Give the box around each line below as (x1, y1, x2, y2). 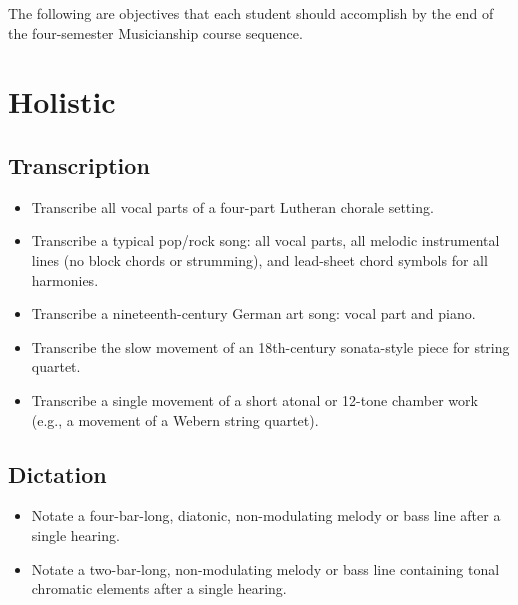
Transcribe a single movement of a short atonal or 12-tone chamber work (31, 389, 478, 410)
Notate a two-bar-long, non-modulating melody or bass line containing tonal (31, 558, 500, 579)
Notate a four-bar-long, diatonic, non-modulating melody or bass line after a (31, 505, 501, 526)
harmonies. (31, 269, 99, 290)
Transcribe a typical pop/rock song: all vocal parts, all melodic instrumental (31, 230, 500, 251)
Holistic (8, 81, 116, 122)
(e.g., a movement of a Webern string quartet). (31, 409, 319, 430)
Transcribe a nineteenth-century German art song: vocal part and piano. (31, 303, 476, 324)
